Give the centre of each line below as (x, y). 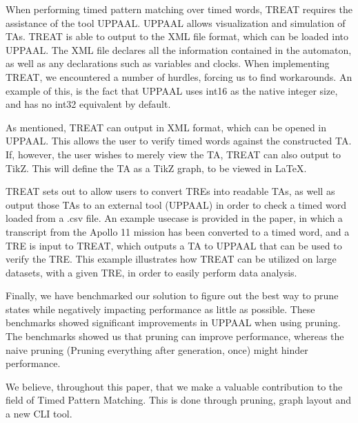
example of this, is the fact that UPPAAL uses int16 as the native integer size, (172, 90)
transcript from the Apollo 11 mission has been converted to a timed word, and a (178, 231)
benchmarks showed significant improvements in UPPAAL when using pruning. (173, 322)
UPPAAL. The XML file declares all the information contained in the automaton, (179, 49)
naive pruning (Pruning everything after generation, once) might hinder (157, 349)
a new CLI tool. (39, 414)
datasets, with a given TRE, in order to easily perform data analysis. (151, 272)
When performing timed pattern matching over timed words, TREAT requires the (179, 9)
